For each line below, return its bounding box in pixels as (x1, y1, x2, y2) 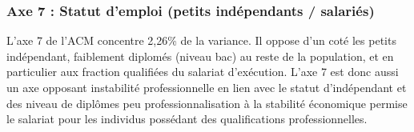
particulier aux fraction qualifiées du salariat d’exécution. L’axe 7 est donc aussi (6, 63, 399, 80)
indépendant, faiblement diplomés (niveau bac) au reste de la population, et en (6, 47, 394, 64)
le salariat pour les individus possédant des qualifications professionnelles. (6, 110, 368, 127)
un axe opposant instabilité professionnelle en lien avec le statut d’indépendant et (6, 79, 407, 95)
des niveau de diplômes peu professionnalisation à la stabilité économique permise (6, 94, 408, 111)
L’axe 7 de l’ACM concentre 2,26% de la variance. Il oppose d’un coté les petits (6, 32, 396, 49)
